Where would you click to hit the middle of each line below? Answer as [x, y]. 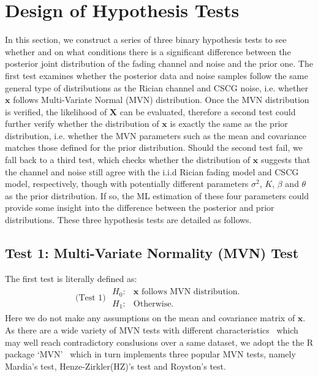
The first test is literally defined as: [71, 278]
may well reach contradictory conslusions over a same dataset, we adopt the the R [159, 342]
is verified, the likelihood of [56, 111]
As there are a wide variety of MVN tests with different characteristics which [152, 330]
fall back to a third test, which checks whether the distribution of [128, 160]
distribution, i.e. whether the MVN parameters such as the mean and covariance [156, 135]
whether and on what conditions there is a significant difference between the [148, 51]
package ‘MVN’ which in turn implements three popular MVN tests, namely [150, 354]
